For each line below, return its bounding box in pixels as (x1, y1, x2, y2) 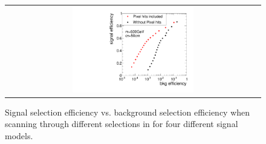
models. (5, 129, 33, 142)
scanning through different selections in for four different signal (5, 117, 238, 130)
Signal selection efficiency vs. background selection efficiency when (5, 105, 250, 118)
